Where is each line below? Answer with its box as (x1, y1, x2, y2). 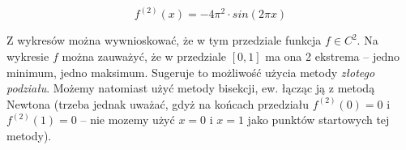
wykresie (6, 48, 49, 65)
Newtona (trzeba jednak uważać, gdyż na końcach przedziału (6, 95, 310, 112)
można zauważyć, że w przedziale (62, 48, 227, 65)
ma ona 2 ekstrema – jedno (265, 48, 400, 65)
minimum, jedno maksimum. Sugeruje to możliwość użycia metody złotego (6, 63, 375, 80)
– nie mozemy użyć (80, 111, 175, 128)
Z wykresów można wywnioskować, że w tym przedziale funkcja (6, 32, 322, 49)
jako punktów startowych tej (247, 111, 390, 128)
